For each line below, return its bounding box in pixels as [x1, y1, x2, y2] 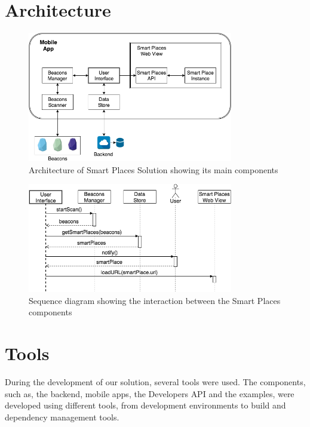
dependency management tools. [5, 410, 119, 423]
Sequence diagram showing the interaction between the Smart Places [29, 294, 281, 306]
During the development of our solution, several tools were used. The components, [5, 376, 306, 388]
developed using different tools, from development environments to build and [5, 399, 286, 411]
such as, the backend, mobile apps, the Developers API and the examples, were [5, 387, 294, 400]
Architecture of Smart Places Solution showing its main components [29, 163, 278, 176]
